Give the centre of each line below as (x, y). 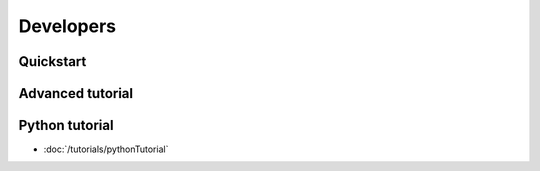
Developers (67, 26)
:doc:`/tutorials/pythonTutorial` (106, 149)
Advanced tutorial (76, 93)
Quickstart (52, 61)
